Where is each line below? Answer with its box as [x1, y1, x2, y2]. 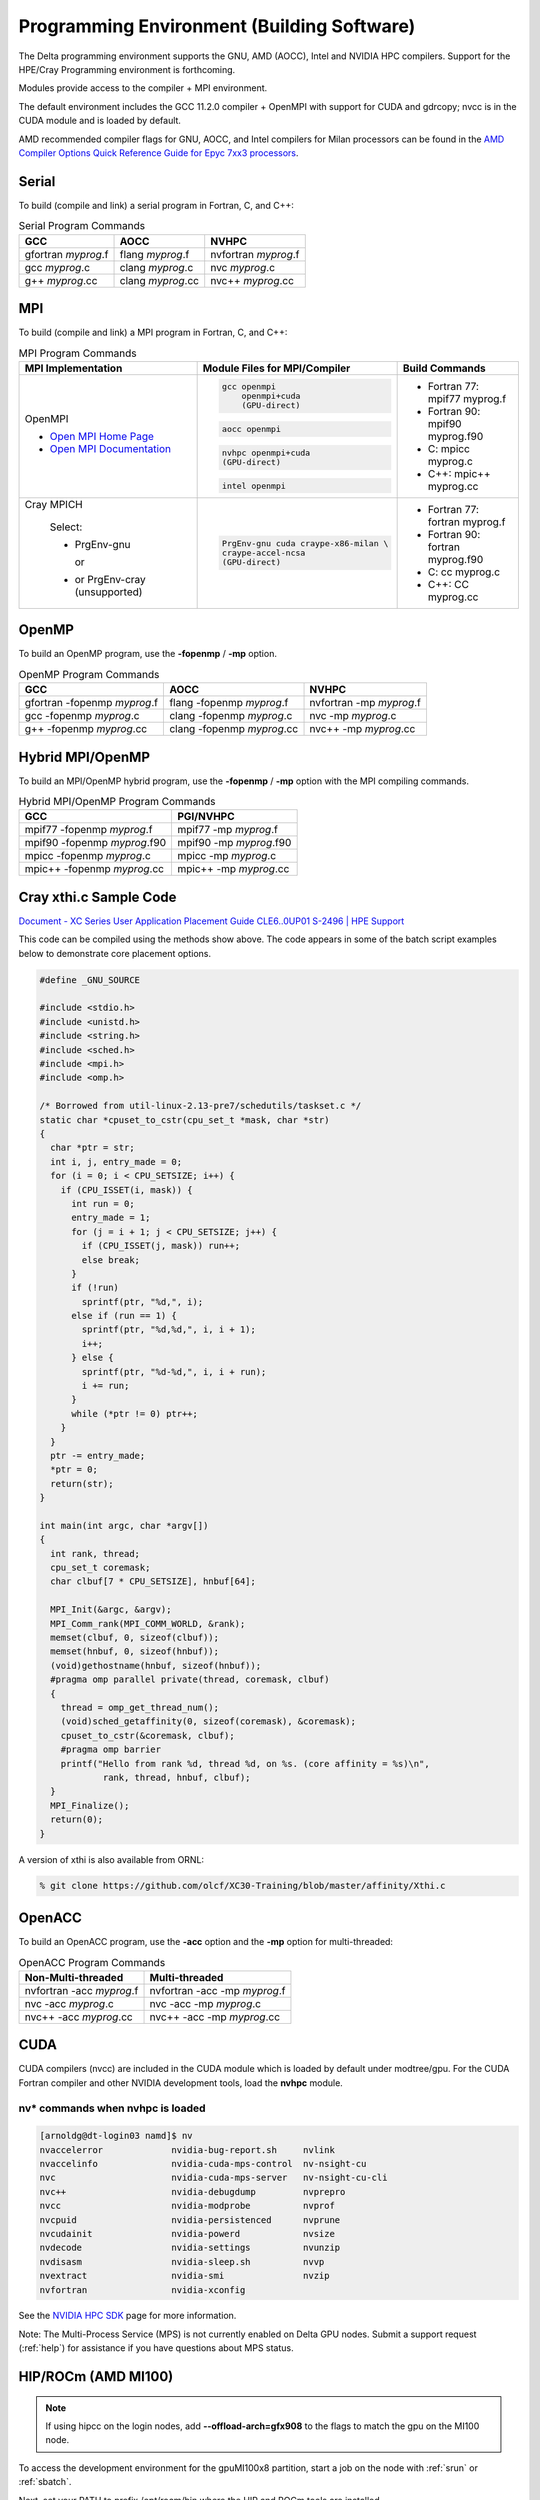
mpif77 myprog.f [427, 391, 507, 405]
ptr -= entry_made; [50, 1450, 146, 1461]
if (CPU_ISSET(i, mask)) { [60, 1184, 194, 1195]
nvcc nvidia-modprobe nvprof [39, 2200, 335, 2212]
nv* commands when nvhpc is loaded [18, 2101, 206, 2115]
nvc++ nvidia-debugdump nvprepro [39, 2186, 346, 2197]
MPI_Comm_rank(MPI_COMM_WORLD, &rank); [50, 1618, 246, 1629]
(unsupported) [74, 585, 143, 599]
